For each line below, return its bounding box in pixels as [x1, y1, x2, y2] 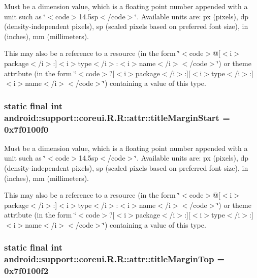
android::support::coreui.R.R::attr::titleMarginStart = [4, 111, 230, 123]
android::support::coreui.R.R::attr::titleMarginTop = [4, 253, 225, 265]
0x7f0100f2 [4, 264, 49, 277]
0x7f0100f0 [4, 122, 49, 135]
